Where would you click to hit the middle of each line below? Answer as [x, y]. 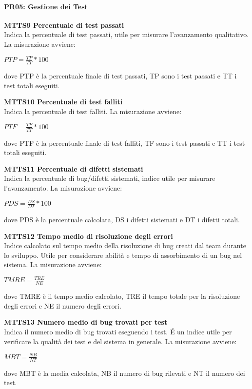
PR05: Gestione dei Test [46, 6]
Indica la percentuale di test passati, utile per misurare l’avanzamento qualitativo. [126, 34]
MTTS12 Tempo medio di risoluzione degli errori [88, 236]
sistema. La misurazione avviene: [53, 264]
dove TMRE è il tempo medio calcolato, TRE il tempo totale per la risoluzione [122, 296]
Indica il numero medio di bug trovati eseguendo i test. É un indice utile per [118, 332]
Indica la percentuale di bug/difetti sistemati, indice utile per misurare [110, 178]
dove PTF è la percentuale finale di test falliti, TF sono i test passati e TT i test [125, 143]
